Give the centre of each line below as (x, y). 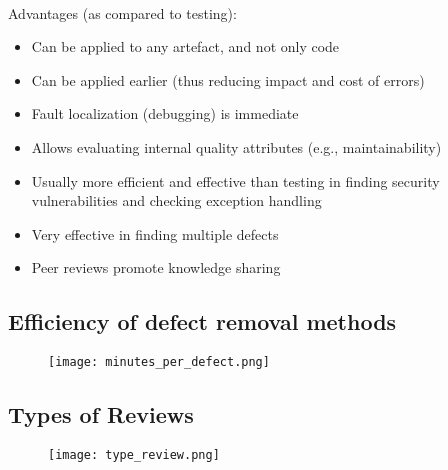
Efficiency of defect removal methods (202, 321)
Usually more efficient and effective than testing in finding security (235, 180)
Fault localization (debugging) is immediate (165, 113)
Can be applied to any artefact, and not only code (185, 46)
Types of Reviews (101, 414)
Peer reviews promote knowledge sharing (156, 267)
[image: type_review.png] (134, 455)
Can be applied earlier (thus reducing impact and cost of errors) (228, 79)
